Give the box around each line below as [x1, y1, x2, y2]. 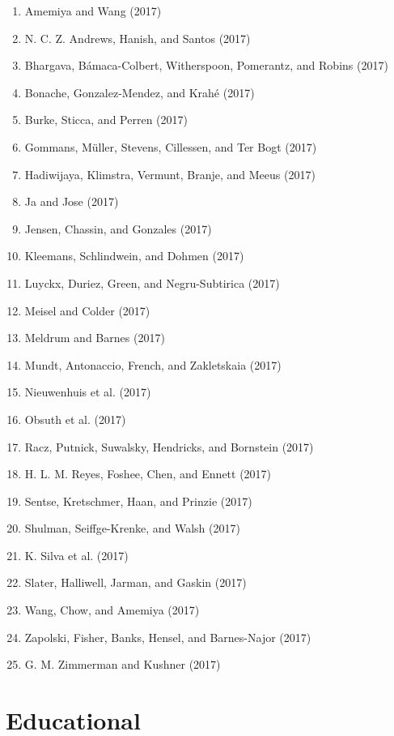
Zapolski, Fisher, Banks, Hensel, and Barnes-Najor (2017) [24, 628, 311, 645]
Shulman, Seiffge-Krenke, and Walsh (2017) [24, 520, 240, 537]
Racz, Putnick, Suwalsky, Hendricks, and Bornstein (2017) [24, 438, 314, 455]
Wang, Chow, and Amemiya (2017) [24, 601, 200, 618]
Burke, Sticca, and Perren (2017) [24, 111, 188, 128]
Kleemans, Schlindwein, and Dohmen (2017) [24, 247, 244, 264]
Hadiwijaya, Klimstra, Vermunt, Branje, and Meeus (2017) [24, 165, 316, 182]
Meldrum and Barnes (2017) [24, 329, 165, 346]
